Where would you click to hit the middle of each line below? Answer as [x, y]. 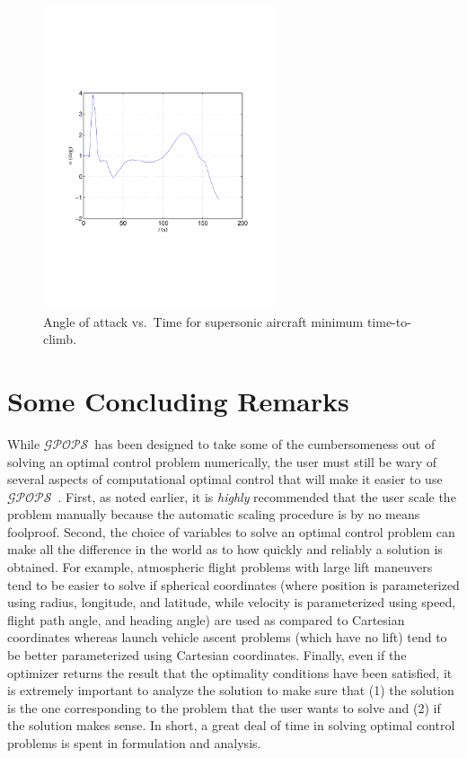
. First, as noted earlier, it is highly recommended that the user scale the [257, 496]
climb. [60, 339]
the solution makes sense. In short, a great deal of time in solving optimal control [231, 725]
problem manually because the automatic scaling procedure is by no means [214, 514]
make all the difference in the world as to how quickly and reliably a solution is [225, 549]
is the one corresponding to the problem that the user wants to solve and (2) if [224, 707]
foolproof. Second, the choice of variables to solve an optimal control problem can [231, 531]
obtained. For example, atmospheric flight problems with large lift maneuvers [220, 567]
